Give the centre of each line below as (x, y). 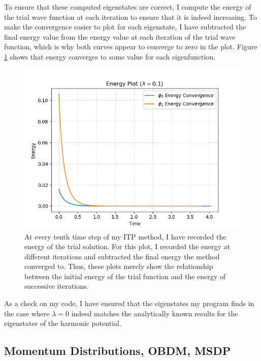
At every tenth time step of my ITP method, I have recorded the (125, 236)
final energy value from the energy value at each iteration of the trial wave (120, 36)
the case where (27, 313)
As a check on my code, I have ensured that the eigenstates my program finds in (129, 303)
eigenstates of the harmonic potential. (63, 323)
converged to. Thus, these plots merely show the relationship (119, 266)
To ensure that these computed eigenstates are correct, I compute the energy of (128, 7)
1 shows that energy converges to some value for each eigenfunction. (110, 56)
